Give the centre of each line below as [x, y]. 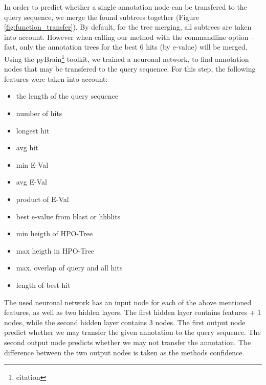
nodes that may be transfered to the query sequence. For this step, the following [130, 69]
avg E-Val [31, 182]
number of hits [39, 113]
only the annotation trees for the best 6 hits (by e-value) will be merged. [134, 47]
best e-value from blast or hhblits [68, 216]
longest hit [33, 130]
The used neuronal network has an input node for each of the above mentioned [128, 302]
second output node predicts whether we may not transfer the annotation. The [128, 342]
